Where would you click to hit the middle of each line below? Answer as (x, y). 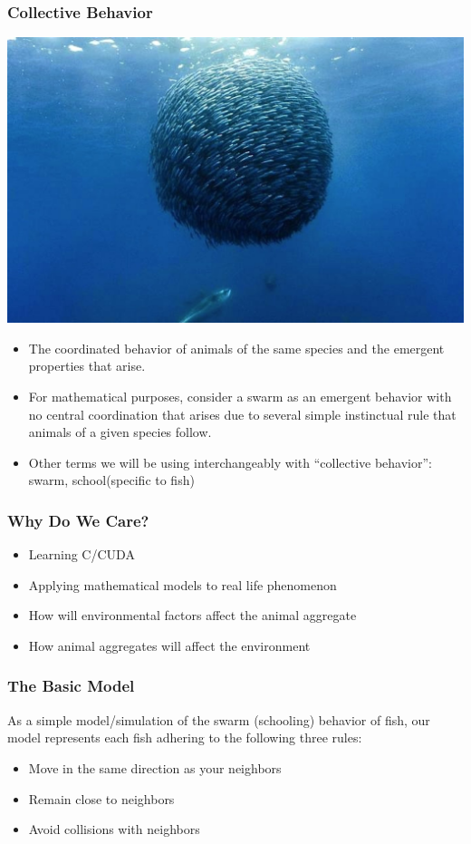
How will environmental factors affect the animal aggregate (192, 615)
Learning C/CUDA (82, 554)
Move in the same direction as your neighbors (155, 767)
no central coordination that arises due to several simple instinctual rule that (242, 414)
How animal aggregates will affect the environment (169, 645)
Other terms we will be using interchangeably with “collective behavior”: (230, 462)
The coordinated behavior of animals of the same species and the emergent (236, 348)
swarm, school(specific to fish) (111, 480)
